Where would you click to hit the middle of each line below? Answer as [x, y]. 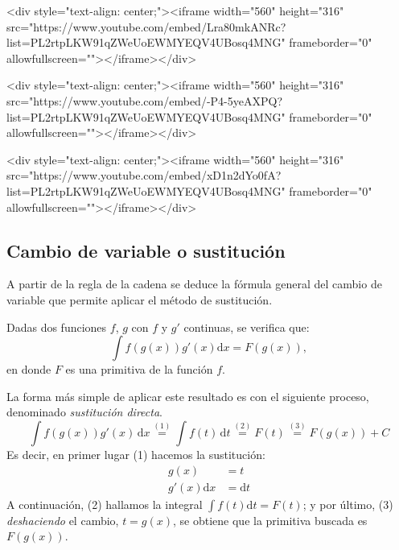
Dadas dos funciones [57, 327]
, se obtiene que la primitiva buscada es [270, 520]
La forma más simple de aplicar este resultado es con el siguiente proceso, [188, 396]
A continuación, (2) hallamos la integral [105, 504]
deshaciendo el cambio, [63, 520]
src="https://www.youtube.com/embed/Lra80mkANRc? [146, 26]
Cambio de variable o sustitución [146, 250]
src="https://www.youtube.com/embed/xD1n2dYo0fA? [144, 175]
